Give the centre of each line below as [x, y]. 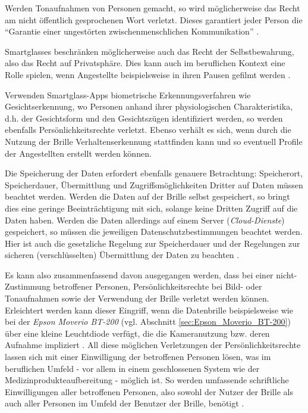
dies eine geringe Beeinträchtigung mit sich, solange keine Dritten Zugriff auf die [151, 208]
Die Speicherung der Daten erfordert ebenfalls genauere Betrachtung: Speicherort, [154, 173]
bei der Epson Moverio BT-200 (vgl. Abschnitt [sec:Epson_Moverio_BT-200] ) [148, 322]
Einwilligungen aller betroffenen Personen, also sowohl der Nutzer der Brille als [149, 391]
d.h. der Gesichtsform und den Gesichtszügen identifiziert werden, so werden [144, 118]
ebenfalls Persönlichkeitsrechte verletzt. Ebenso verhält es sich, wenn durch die [148, 130]
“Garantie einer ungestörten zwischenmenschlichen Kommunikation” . [132, 31]
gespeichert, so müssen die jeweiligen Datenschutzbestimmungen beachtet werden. [154, 232]
